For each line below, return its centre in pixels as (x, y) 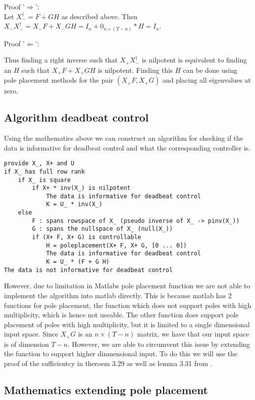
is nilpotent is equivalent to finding (194, 60)
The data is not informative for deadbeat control (88, 270)
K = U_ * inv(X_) (74, 204)
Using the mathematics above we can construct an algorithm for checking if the (124, 138)
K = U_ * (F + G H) (78, 262)
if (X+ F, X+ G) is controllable (87, 237)
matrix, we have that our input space (193, 334)
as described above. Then (99, 16)
